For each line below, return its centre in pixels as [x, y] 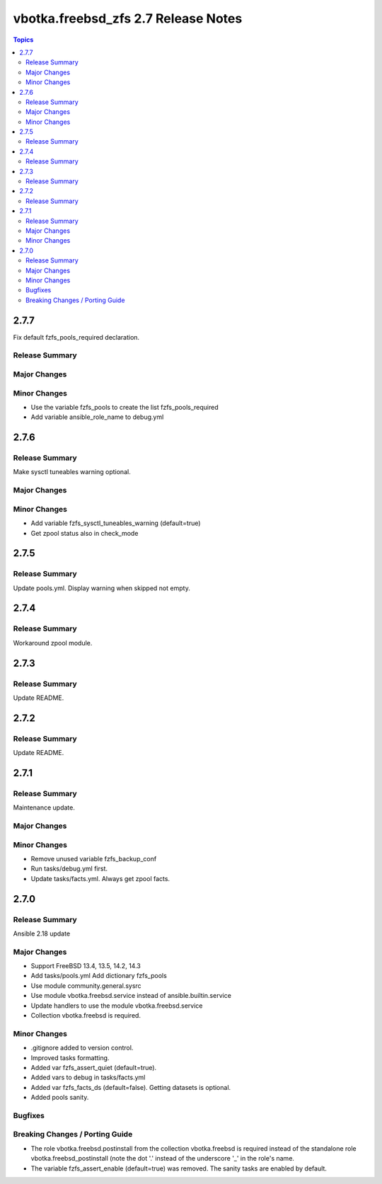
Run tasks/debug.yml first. [69, 869]
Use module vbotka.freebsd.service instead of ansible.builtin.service [131, 996]
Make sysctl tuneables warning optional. [72, 472]
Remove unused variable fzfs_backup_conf [94, 859]
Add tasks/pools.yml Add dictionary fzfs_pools [99, 976]
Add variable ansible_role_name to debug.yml [97, 417]
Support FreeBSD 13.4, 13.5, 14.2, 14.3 [86, 966]
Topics [23, 40]
